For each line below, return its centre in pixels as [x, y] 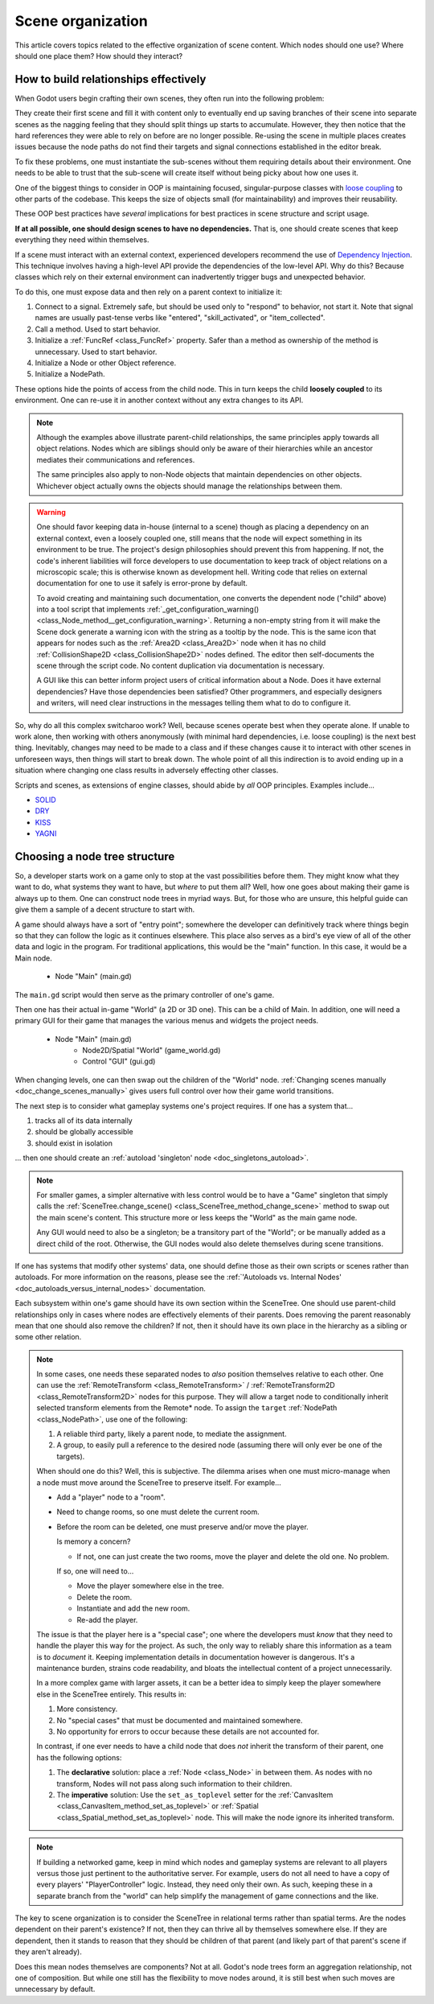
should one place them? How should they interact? [99, 56]
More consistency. [87, 1709]
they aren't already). [48, 1952]
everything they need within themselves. [82, 240]
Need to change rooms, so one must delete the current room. [158, 1512]
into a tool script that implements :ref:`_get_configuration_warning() [148, 609]
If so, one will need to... [95, 1571]
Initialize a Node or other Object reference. [106, 363]
